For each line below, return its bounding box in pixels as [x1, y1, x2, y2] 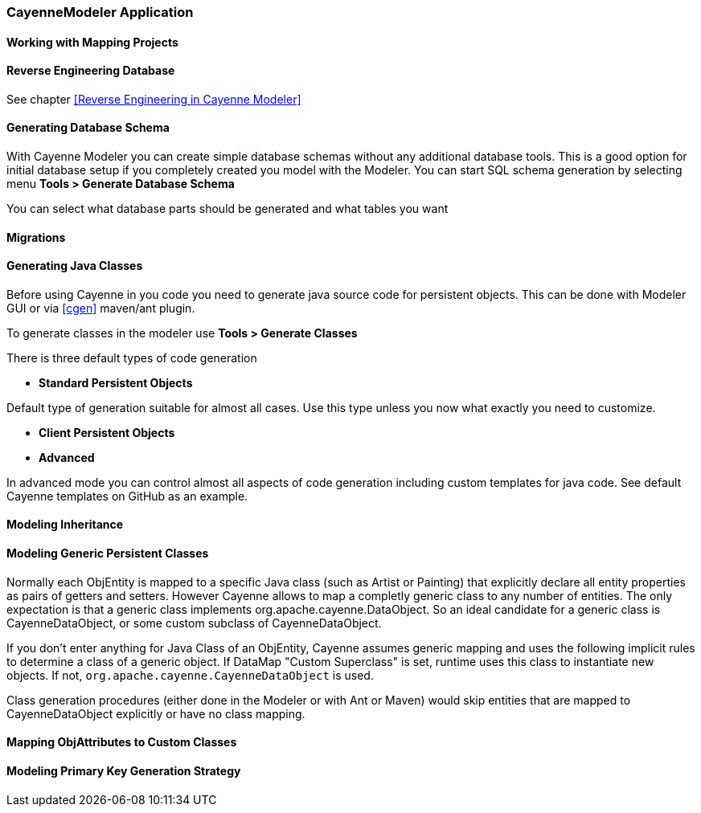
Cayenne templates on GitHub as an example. [6, 488, 248, 503]
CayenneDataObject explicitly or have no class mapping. [6, 706, 305, 721]
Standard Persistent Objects [39, 375, 193, 390]
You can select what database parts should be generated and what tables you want [6, 202, 449, 216]
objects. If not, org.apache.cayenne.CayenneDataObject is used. [6, 668, 374, 682]
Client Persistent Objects [39, 425, 175, 439]
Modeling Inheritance [6, 517, 124, 532]
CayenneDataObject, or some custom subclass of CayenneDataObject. [6, 615, 382, 630]
